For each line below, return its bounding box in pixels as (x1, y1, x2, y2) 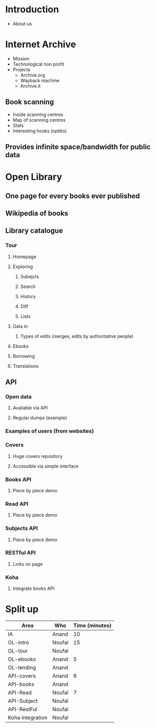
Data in (12, 323, 28, 329)
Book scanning (5, 98, 54, 106)
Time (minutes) (73, 622, 112, 629)
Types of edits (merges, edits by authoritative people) (20, 333, 134, 339)
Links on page (12, 561, 43, 567)
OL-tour (8, 647, 28, 655)
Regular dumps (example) (12, 415, 68, 421)
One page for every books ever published (5, 191, 140, 200)
